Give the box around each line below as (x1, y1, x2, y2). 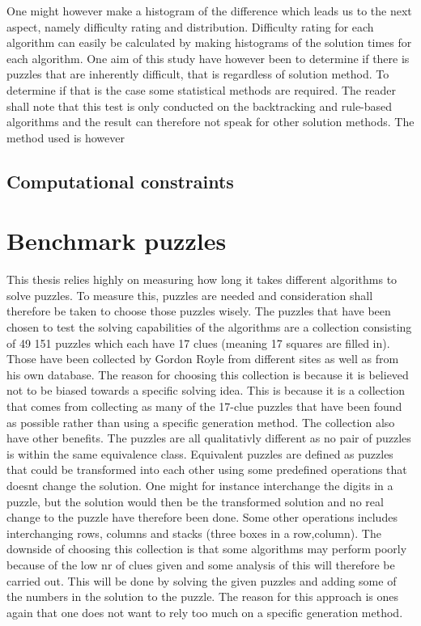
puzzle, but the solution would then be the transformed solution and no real (6, 493, 384, 510)
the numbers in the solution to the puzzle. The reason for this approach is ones (6, 588, 398, 605)
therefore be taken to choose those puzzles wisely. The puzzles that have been (6, 302, 391, 319)
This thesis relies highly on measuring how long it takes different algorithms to (6, 271, 398, 288)
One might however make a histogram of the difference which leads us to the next (6, 2, 412, 19)
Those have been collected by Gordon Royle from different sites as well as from (6, 350, 399, 367)
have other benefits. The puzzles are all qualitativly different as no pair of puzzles (6, 429, 411, 446)
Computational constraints (6, 168, 234, 193)
